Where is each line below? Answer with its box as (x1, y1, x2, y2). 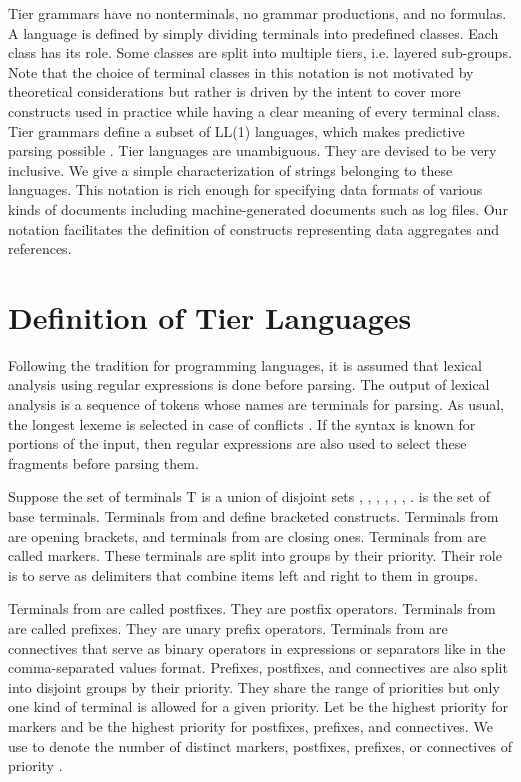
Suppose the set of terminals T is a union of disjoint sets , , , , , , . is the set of (8, 486, 491, 507)
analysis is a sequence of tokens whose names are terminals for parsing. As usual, (8, 394, 505, 415)
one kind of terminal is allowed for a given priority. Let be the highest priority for (8, 696, 508, 717)
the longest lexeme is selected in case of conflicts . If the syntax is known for (8, 413, 476, 434)
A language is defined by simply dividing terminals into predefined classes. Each (8, 22, 499, 43)
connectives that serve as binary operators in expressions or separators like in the (8, 637, 506, 658)
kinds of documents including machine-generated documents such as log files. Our (8, 198, 508, 219)
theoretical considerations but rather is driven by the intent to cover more (8, 81, 461, 102)
